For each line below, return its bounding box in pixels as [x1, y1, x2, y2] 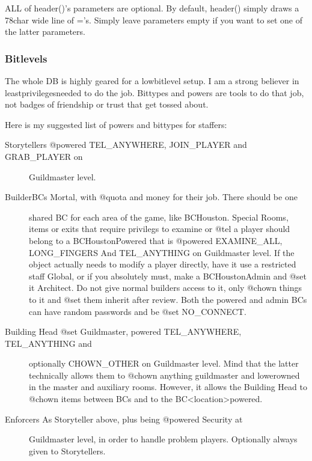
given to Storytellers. [29, 444, 106, 457]
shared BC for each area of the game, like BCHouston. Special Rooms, [29, 210, 289, 223]
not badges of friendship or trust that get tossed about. [5, 98, 209, 111]
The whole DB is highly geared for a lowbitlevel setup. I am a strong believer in [5, 75, 299, 87]
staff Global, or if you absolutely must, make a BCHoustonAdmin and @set [29, 269, 307, 282]
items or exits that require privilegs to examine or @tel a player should [29, 222, 290, 235]
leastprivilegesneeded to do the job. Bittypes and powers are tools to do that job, [5, 86, 304, 99]
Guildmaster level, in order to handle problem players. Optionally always [29, 433, 298, 445]
